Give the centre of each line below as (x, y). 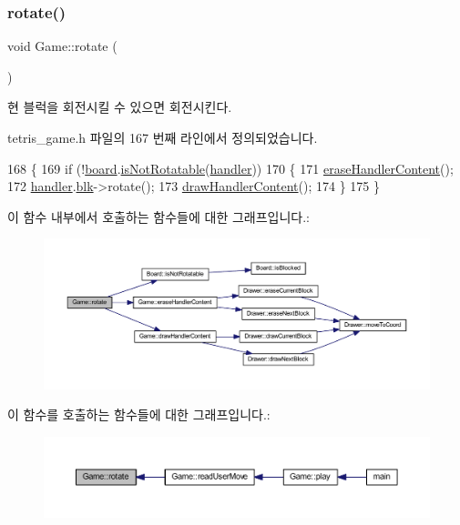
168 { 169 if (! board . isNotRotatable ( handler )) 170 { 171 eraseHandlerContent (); (230, 168)
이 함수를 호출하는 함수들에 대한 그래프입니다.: (139, 414)
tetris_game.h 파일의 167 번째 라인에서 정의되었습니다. (163, 137)
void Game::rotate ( (62, 46)
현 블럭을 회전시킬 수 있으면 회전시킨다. (120, 107)
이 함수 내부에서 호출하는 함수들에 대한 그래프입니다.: (158, 216)
